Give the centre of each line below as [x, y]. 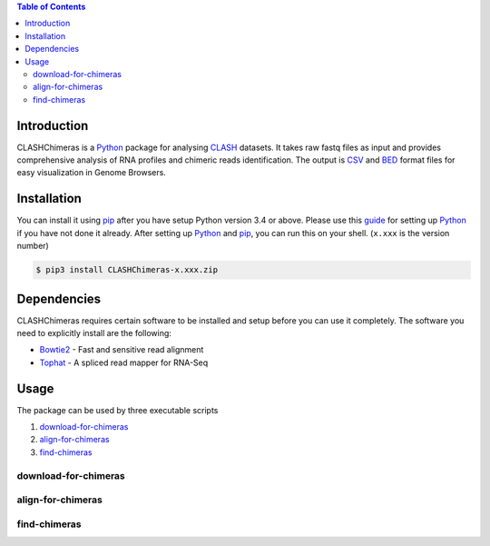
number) [33, 246]
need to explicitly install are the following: [94, 333]
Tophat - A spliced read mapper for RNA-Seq [124, 362]
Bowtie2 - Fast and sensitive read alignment [122, 350]
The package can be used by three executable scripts [118, 410]
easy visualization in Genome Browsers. [92, 173]
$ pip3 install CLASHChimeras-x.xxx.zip [127, 270]
